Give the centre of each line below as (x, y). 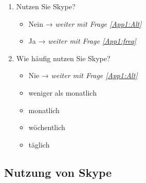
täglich (39, 144)
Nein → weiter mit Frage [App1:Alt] (85, 23)
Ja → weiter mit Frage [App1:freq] (82, 41)
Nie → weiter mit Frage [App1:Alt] (83, 75)
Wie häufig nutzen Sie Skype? (63, 58)
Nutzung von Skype (58, 172)
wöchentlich (47, 127)
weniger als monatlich (62, 92)
